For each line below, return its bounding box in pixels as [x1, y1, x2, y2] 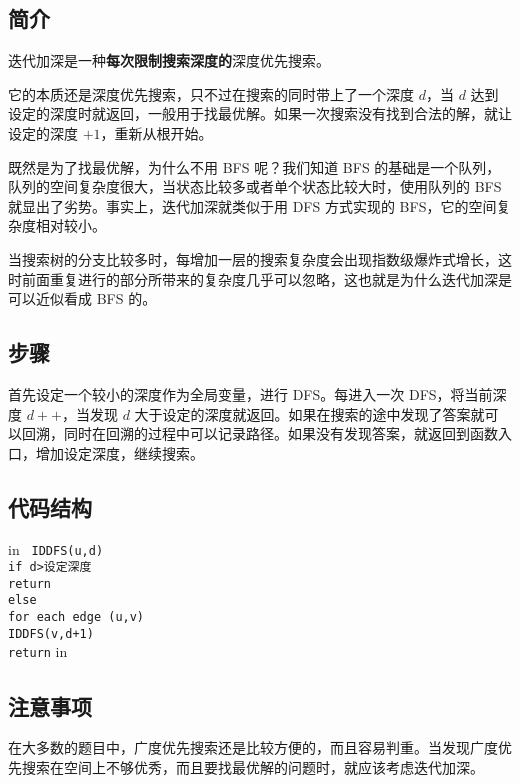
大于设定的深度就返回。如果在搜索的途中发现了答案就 [134, 403, 485, 424]
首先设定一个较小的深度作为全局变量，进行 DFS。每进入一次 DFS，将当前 [8, 383, 493, 404]
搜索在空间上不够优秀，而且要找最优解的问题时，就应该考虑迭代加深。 [21, 756, 484, 777]
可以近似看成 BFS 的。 [8, 288, 157, 309]
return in [8, 641, 68, 662]
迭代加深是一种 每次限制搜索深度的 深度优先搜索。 [8, 50, 330, 71]
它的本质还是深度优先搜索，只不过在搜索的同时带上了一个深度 [8, 83, 414, 104]
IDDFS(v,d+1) [8, 626, 94, 641]
